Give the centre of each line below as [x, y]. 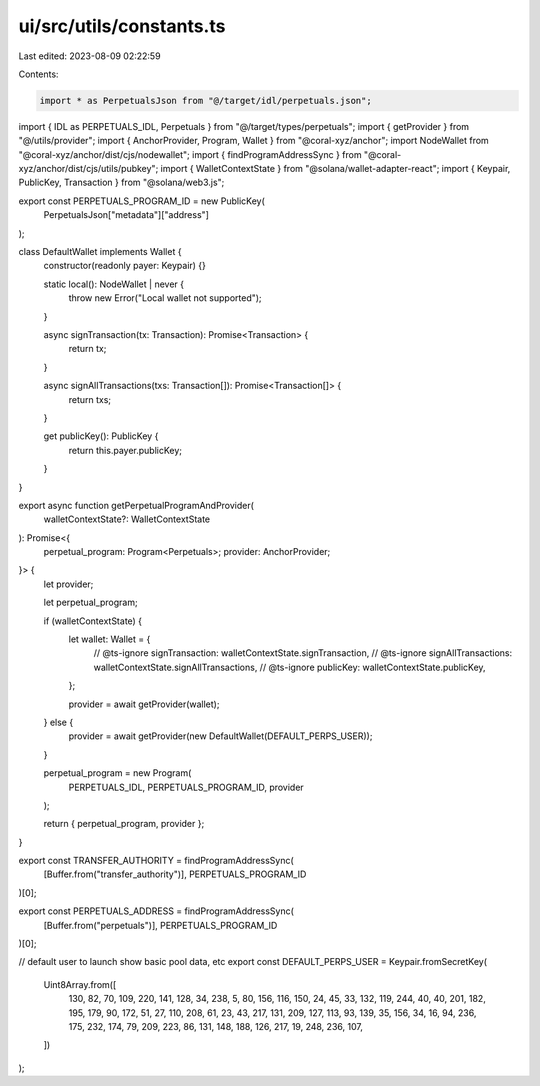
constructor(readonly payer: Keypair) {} [125, 266]
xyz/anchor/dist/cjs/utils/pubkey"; [88, 169]
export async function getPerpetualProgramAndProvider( [136, 505]
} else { [58, 722]
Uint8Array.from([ [80, 984]
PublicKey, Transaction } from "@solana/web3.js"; [121, 182]
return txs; [90, 399]
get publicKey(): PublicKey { [101, 436]
